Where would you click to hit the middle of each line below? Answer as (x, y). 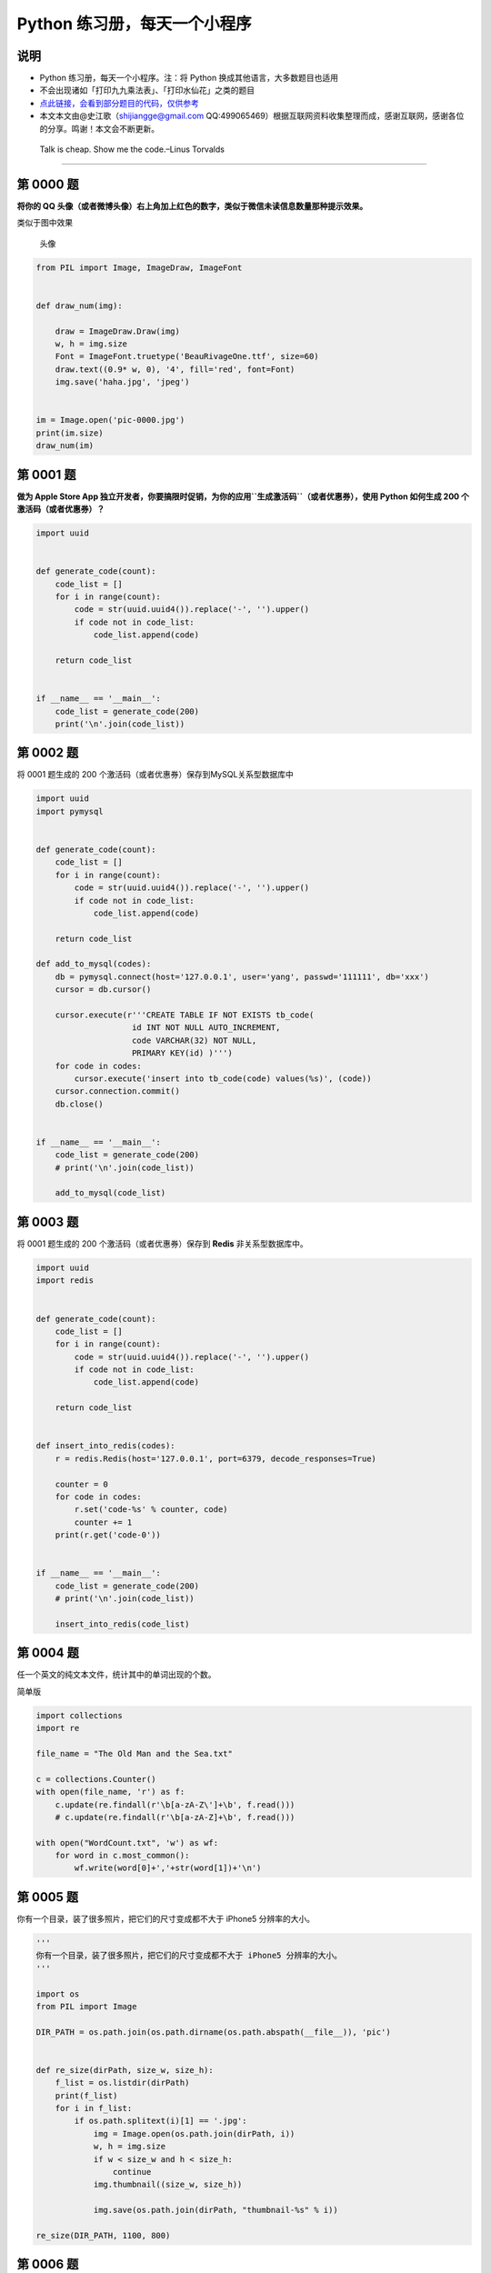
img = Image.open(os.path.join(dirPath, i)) (194, 2133)
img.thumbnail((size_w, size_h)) (168, 2185)
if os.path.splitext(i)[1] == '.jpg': (160, 2121)
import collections (79, 1715)
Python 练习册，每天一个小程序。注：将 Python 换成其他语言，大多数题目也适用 (189, 78)
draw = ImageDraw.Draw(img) (118, 331)
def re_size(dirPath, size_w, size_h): (125, 2070)
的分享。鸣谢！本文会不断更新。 (99, 128)
